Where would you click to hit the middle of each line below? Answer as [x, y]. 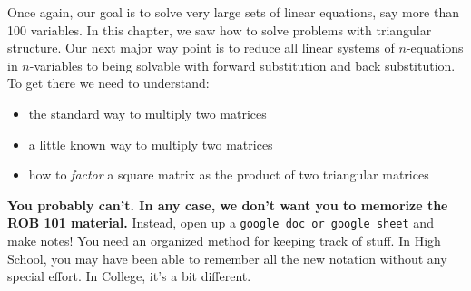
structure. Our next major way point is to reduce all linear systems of [201, 48]
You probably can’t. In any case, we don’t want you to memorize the [228, 204]
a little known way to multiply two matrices [151, 144]
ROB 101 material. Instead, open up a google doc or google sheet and [221, 223]
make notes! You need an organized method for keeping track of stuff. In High [224, 240]
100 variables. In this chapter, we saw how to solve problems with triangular [220, 29]
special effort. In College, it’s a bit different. [129, 276]
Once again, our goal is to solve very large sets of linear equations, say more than [234, 12]
